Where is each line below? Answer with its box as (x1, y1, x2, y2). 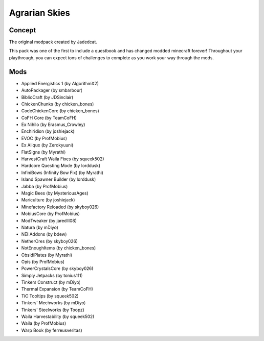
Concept (9, 26, 36, 34)
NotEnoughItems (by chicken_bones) (21, 245, 96, 251)
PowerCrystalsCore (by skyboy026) (21, 266, 94, 271)
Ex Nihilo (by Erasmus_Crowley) (21, 122, 86, 127)
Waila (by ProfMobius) (21, 320, 66, 326)
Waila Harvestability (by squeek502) (21, 314, 95, 319)
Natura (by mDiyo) (21, 224, 59, 230)
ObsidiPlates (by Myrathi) (21, 252, 73, 258)
